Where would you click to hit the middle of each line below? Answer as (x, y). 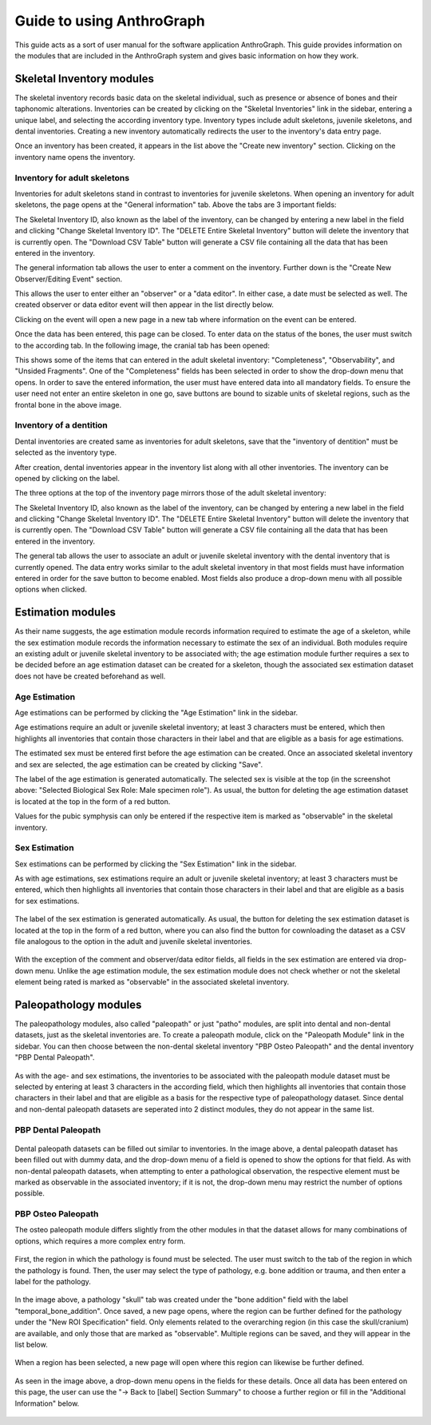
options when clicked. (51, 589)
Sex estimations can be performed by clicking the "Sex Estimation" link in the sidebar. (156, 864)
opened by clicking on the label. (67, 478)
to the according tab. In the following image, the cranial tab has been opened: (142, 345)
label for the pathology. (53, 1282)
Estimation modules (65, 613)
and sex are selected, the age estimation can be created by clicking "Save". (139, 764)
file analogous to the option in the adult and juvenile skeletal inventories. (134, 941)
